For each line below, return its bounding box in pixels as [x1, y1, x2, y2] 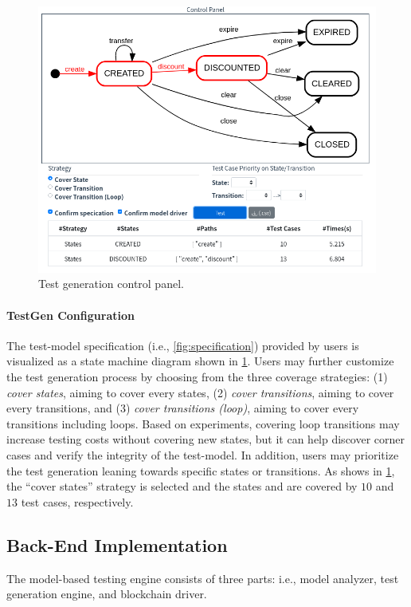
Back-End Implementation [6, 532, 228, 557]
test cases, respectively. [21, 493, 134, 510]
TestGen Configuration [6, 306, 135, 323]
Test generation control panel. [38, 275, 184, 292]
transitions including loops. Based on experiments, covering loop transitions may [6, 415, 400, 432]
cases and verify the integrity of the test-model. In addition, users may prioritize [6, 446, 399, 463]
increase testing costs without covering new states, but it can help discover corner [6, 431, 405, 447]
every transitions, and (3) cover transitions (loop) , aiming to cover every [6, 400, 359, 416]
